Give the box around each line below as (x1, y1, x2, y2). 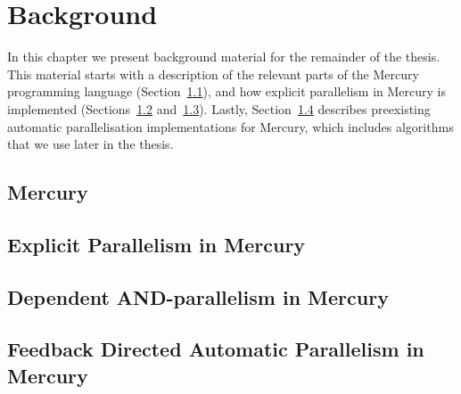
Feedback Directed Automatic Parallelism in (7, 335, 424, 363)
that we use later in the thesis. (7, 135, 174, 153)
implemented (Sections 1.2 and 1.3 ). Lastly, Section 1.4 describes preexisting (7, 99, 431, 118)
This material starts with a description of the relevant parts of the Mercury (7, 64, 419, 83)
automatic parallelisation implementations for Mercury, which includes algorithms (7, 117, 454, 135)
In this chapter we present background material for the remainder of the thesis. (7, 47, 440, 66)
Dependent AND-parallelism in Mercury (7, 283, 389, 310)
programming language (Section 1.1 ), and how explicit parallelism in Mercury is (7, 82, 446, 101)
